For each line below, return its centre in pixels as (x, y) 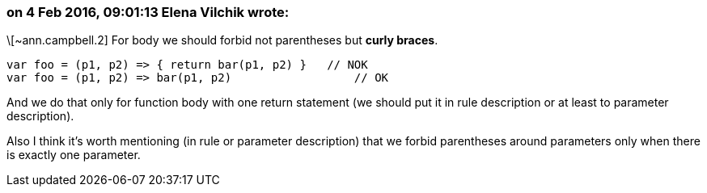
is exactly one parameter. (74, 155)
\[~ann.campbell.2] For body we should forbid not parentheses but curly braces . (222, 40)
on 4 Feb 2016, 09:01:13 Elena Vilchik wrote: (148, 12)
